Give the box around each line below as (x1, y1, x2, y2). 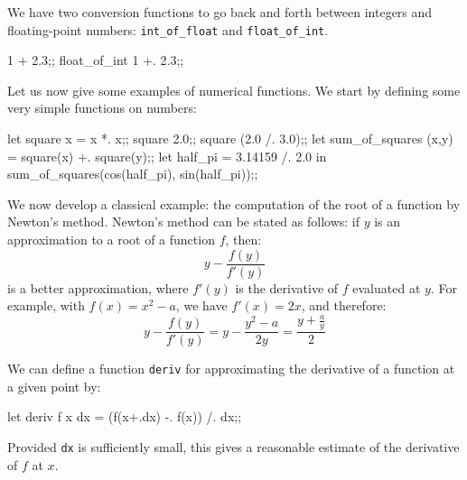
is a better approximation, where (7, 278, 189, 297)
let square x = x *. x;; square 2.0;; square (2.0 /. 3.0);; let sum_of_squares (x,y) (7, 129, 453, 148)
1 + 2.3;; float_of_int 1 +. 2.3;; (7, 51, 184, 69)
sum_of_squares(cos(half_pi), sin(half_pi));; (7, 164, 258, 183)
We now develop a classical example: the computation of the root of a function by (7, 194, 461, 213)
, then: (225, 230, 262, 248)
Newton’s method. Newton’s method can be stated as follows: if (7, 212, 360, 231)
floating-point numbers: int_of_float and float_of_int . (7, 20, 329, 39)
